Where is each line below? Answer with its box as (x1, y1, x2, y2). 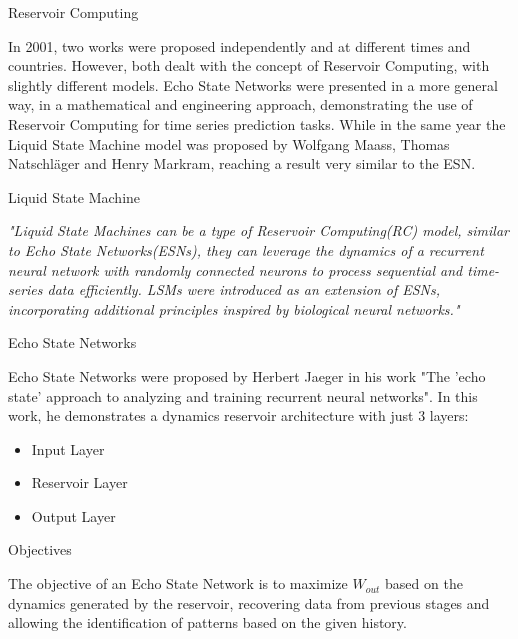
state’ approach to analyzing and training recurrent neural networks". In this (8, 385, 478, 406)
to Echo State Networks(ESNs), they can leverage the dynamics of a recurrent (8, 239, 484, 260)
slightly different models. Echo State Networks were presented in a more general (8, 74, 498, 95)
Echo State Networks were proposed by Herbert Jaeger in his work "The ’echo (8, 365, 486, 386)
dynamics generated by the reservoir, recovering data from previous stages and (8, 592, 490, 613)
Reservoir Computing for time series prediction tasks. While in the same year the (8, 113, 506, 134)
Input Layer (31, 438, 105, 459)
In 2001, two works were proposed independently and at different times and (8, 35, 471, 56)
